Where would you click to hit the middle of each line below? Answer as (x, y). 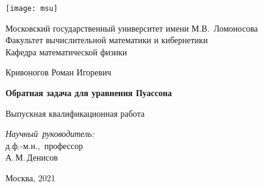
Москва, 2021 (30, 178)
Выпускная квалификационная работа (75, 113)
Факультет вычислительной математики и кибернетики (107, 40)
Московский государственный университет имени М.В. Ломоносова (132, 28)
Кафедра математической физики (66, 51)
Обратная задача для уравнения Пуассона (89, 93)
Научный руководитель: (50, 134)
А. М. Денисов (32, 157)
